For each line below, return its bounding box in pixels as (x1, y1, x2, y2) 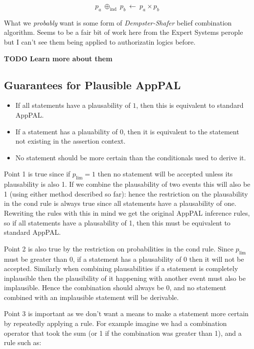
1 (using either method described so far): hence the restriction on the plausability (4, 188, 248, 199)
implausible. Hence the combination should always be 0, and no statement (4, 282, 227, 293)
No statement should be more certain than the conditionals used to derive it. (15, 152, 246, 162)
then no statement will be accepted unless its (97, 169, 233, 179)
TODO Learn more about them (4, 53, 113, 63)
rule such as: (4, 337, 42, 348)
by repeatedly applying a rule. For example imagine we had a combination (4, 318, 227, 328)
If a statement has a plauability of (15, 126, 118, 136)
